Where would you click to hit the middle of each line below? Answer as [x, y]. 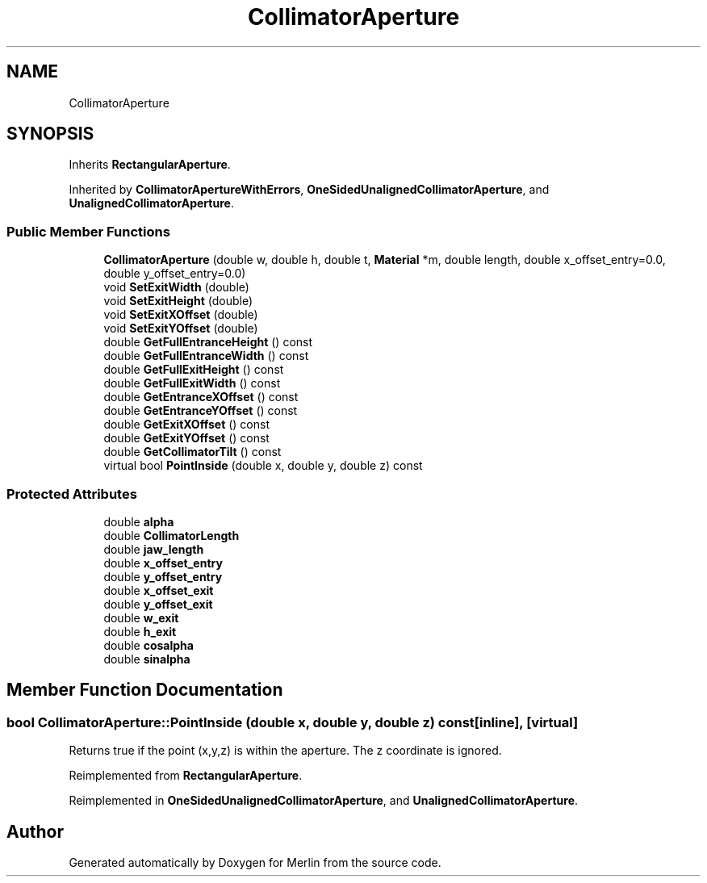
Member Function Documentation [145, 690]
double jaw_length [154, 549]
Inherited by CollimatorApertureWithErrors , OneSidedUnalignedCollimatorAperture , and [309, 190]
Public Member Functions [88, 231]
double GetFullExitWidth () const [192, 383]
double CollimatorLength [172, 535]
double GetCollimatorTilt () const [192, 452]
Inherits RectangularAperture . [150, 165]
